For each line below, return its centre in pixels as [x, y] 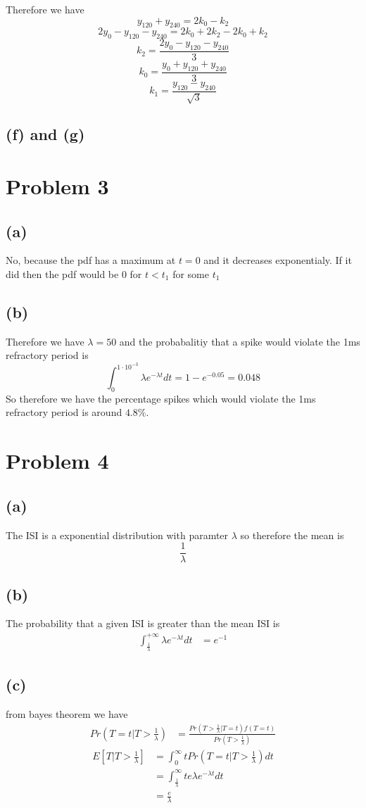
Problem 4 [57, 461]
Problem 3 [57, 186]
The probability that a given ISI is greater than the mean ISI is [143, 623]
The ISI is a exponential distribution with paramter [117, 535]
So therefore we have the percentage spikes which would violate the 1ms [161, 398]
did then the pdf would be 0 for [74, 274]
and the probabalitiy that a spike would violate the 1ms [240, 341]
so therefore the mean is [292, 535]
